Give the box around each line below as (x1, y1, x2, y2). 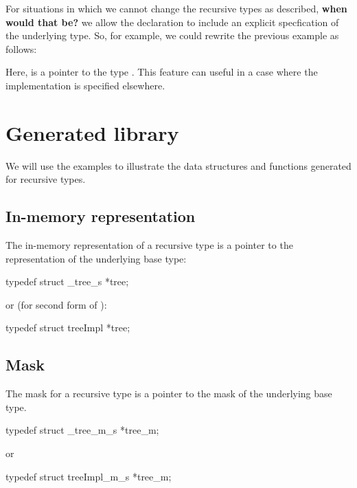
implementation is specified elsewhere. (5, 78, 165, 92)
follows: (5, 41, 37, 56)
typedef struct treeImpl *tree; (5, 320, 130, 335)
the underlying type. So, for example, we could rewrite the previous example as (5, 28, 339, 43)
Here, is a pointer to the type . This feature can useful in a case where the (5, 65, 318, 79)
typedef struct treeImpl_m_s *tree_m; (5, 469, 172, 483)
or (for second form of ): (5, 297, 107, 311)
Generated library (5, 118, 179, 146)
